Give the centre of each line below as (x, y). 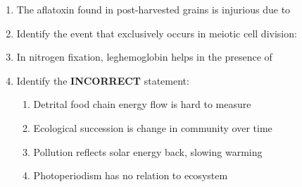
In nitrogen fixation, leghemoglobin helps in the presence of (144, 57)
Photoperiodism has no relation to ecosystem (131, 175)
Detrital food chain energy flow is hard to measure (142, 104)
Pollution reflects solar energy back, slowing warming (148, 151)
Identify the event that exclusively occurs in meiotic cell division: (157, 33)
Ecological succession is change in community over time (153, 127)
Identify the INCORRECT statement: (103, 80)
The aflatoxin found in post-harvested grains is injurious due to (153, 9)
